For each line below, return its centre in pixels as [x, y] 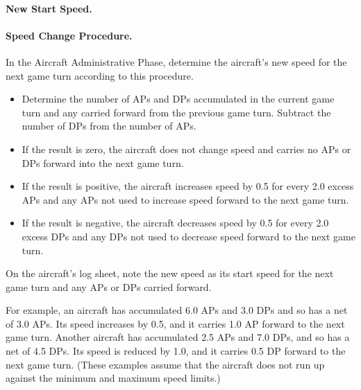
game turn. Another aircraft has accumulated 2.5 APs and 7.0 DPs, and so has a [178, 337]
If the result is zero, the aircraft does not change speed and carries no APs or [186, 149]
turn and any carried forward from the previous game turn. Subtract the [176, 112]
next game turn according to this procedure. [100, 75]
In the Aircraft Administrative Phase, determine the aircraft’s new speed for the [176, 61]
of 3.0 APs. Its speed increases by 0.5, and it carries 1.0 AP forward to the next [175, 323]
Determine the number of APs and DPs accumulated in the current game [178, 99]
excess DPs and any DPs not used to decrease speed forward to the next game [188, 236]
